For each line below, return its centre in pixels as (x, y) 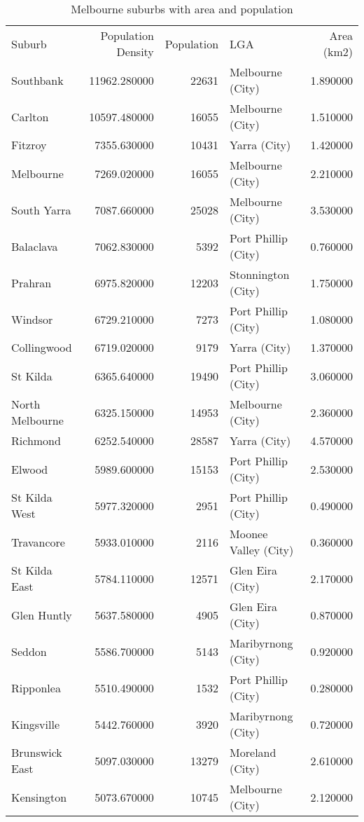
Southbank (37, 80)
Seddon (29, 651)
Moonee (249, 534)
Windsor (32, 319)
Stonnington (260, 274)
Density (135, 52)
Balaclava (35, 246)
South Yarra (41, 210)
